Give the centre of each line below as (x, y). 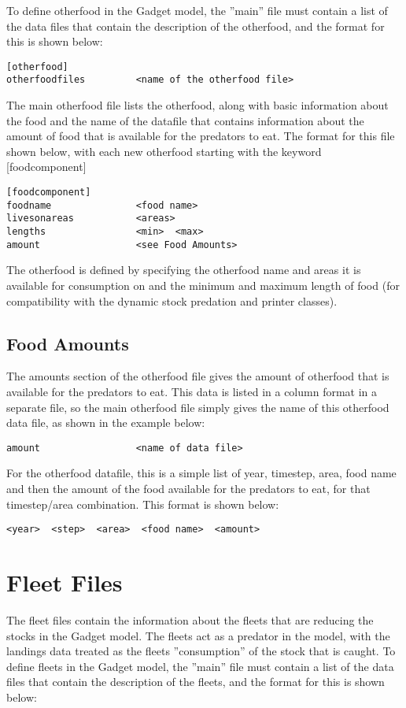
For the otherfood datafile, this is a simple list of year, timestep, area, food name (201, 473)
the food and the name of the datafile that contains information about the (185, 120)
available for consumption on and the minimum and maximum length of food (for (203, 285)
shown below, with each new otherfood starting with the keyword (164, 151)
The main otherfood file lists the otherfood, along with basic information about (197, 105)
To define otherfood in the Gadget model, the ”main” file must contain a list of (197, 10)
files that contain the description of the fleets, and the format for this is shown (196, 682)
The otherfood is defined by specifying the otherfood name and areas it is (184, 270)
